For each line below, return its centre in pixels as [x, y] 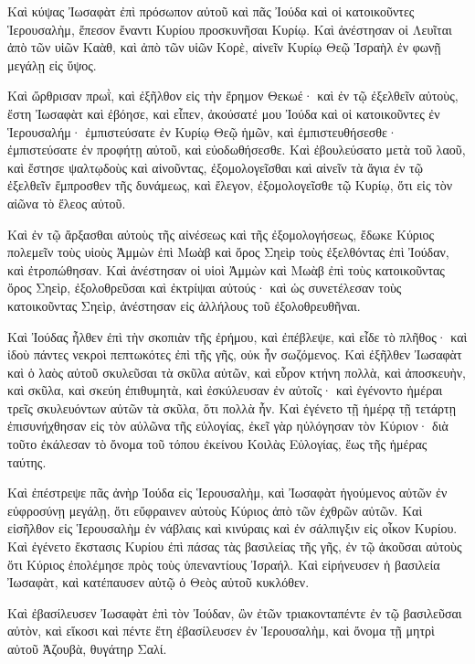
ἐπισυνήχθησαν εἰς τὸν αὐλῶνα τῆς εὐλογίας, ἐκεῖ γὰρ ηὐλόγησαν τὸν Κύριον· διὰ [228, 426]
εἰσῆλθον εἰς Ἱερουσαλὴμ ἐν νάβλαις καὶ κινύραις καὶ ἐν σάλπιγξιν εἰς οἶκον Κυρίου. [232, 528]
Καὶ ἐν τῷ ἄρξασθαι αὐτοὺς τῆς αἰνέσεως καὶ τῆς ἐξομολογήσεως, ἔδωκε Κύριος [221, 234]
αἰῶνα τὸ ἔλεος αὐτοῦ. [67, 203]
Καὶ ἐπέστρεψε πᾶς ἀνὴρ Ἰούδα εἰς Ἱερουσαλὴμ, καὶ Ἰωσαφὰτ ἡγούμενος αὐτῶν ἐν [227, 493]
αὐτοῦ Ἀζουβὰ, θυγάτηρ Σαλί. [87, 648]
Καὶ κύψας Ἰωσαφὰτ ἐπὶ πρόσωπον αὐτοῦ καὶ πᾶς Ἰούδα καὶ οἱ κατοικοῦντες [211, 11]
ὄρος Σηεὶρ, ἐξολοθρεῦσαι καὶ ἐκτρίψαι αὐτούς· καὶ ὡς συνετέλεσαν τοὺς [205, 288]
